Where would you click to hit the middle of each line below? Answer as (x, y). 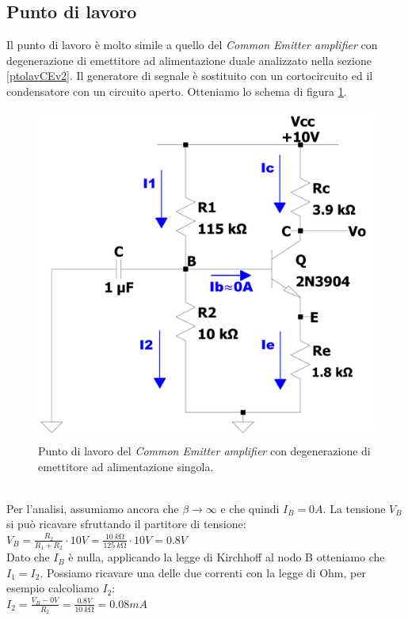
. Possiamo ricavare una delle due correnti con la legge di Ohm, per (203, 572)
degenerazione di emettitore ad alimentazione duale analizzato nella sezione (189, 60)
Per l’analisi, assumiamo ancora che (93, 508)
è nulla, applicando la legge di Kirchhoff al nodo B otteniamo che (227, 557)
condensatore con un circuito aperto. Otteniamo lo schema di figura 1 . (177, 91)
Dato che (28, 557)
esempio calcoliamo (53, 588)
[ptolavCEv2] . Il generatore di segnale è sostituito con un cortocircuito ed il (190, 76)
